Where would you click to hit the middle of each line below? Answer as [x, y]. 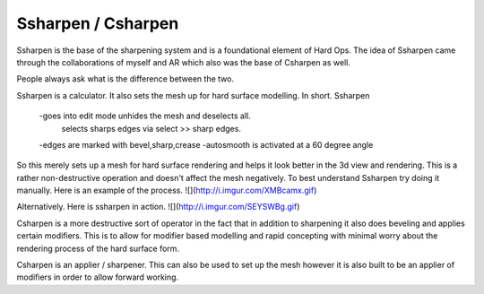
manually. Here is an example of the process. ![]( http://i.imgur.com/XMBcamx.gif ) [167, 190]
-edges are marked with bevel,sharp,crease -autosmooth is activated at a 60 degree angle [206, 144]
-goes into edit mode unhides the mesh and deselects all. [145, 116]
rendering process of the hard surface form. [98, 248]
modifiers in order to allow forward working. [98, 277]
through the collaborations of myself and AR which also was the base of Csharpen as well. [184, 62]
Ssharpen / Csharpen [98, 23]
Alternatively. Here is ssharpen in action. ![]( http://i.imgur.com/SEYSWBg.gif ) [158, 207]
